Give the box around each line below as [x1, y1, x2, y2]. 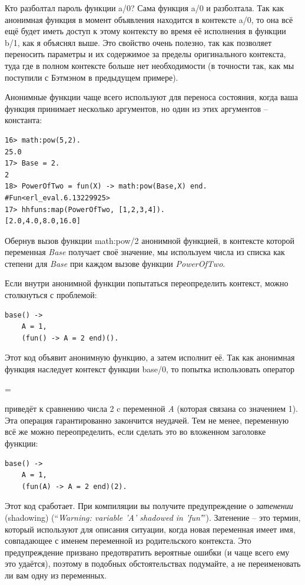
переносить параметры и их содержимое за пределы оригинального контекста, [5, 48, 286, 60]
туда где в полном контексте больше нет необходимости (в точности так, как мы [5, 59, 294, 71]
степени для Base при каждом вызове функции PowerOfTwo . [5, 257, 226, 269]
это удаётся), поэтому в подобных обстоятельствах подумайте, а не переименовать [5, 557, 301, 570]
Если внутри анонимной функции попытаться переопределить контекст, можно [5, 277, 289, 289]
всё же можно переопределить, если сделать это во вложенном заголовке [5, 425, 266, 438]
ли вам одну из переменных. [5, 569, 107, 581]
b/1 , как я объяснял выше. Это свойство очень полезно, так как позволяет [5, 36, 272, 48]
